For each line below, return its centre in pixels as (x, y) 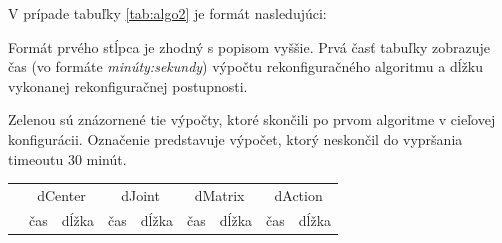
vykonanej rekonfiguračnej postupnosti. (128, 85)
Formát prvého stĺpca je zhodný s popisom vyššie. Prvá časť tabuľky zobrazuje (249, 46)
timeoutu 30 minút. (67, 158)
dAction (298, 194)
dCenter (61, 194)
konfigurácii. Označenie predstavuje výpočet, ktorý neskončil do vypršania (235, 138)
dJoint (140, 194)
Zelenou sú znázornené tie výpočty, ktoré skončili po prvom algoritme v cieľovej (252, 119)
